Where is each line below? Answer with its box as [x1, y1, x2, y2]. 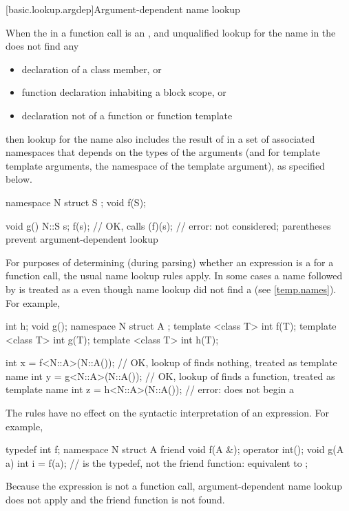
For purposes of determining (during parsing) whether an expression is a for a [6, 254, 334, 269]
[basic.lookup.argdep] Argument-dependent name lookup [6, 2, 240, 16]
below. [6, 172, 32, 186]
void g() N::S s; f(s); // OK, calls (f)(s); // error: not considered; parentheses [6, 218, 331, 232]
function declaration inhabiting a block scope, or [21, 85, 226, 99]
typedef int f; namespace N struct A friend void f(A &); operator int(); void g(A [6, 442, 344, 457]
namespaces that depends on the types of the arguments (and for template [6, 145, 320, 159]
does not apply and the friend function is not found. [6, 492, 225, 507]
